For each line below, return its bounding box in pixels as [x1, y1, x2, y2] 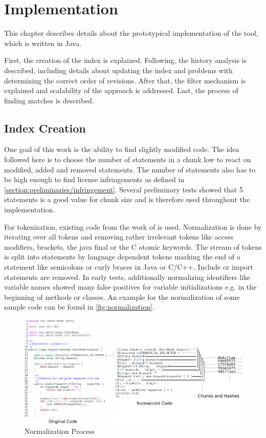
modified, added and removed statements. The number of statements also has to [4, 164, 256, 174]
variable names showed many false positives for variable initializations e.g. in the [4, 281, 257, 292]
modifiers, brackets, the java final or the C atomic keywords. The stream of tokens [4, 241, 262, 252]
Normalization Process [25, 426, 95, 436]
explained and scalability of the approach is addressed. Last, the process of [4, 85, 238, 96]
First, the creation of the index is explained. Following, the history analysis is [4, 55, 247, 65]
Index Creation [4, 120, 86, 136]
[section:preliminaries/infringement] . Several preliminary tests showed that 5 [4, 184, 243, 194]
